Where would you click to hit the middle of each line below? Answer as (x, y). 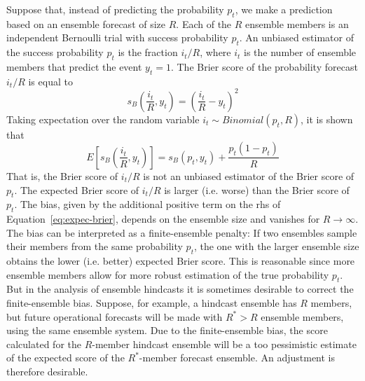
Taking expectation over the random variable (103, 119)
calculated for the (44, 344)
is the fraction (148, 52)
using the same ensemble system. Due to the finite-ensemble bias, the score (167, 330)
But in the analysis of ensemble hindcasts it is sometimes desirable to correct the (180, 289)
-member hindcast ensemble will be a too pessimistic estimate (224, 344)
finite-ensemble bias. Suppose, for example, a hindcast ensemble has (152, 303)
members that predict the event (74, 66)
